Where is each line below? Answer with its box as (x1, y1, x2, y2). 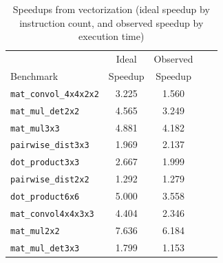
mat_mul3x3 (10, 123, 60, 134)
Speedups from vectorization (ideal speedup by (12, 2, 210, 16)
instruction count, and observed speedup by (19, 15, 204, 30)
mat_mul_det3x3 (10, 243, 80, 253)
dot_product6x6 (10, 192, 80, 202)
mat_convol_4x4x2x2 (10, 89, 99, 99)
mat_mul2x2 (10, 226, 60, 236)
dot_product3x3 (10, 158, 80, 168)
